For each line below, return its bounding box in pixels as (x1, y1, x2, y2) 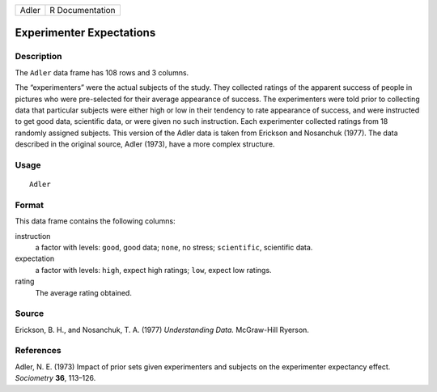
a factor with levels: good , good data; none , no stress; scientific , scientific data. (35, 242, 313, 252)
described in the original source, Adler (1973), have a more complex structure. (15, 139, 275, 149)
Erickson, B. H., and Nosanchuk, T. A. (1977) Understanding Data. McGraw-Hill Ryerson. (15, 325, 309, 334)
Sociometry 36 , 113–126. (15, 373, 96, 383)
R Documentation (49, 5, 117, 15)
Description (15, 51, 62, 62)
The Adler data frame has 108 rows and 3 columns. (15, 67, 189, 77)
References (15, 345, 62, 356)
